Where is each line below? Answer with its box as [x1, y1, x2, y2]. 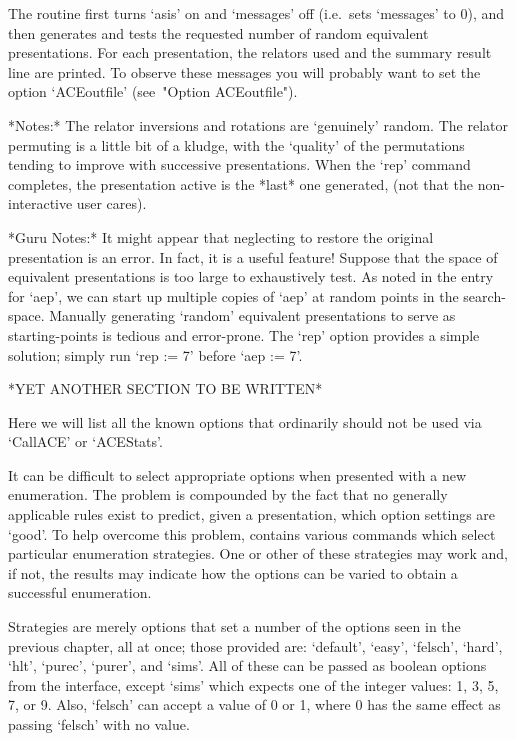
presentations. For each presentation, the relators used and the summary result [8, 42, 492, 63]
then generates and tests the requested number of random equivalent [8, 22, 429, 43]
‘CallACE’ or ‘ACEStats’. [8, 431, 163, 452]
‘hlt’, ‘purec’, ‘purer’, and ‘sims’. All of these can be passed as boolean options [8, 655, 487, 676]
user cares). [76, 193, 147, 214]
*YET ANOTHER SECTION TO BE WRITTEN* [8, 378, 323, 399]
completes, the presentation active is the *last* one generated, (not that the [8, 173, 474, 194]
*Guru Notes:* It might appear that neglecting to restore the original [8, 226, 434, 247]
